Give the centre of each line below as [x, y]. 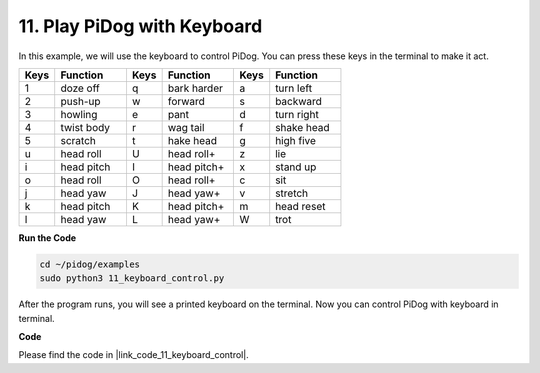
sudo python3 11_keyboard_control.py [132, 278]
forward [186, 101]
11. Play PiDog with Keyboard [140, 26]
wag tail [186, 127]
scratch [78, 140]
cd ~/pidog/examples [89, 264]
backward [298, 101]
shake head [302, 127]
